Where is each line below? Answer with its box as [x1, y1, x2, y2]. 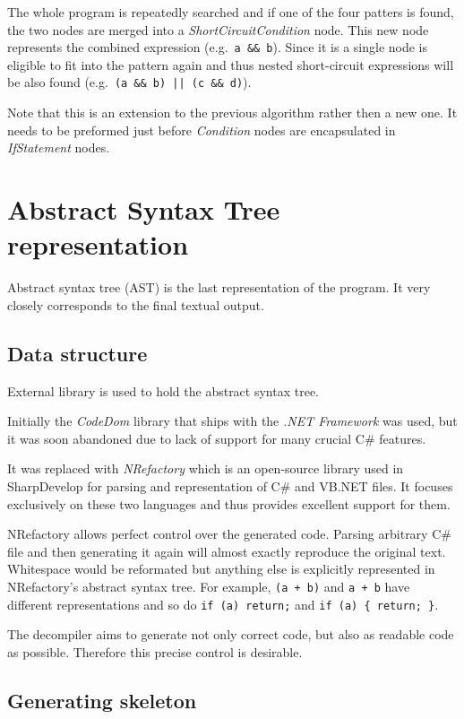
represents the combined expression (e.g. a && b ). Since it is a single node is [7, 38, 428, 56]
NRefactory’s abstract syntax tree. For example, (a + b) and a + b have [7, 576, 410, 595]
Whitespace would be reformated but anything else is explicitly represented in [7, 559, 435, 578]
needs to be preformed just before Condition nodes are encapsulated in [7, 120, 396, 139]
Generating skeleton [7, 686, 197, 714]
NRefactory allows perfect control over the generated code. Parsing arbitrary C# [7, 524, 451, 543]
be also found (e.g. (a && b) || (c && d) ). [7, 73, 252, 91]
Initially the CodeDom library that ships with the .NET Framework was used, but [7, 411, 458, 430]
